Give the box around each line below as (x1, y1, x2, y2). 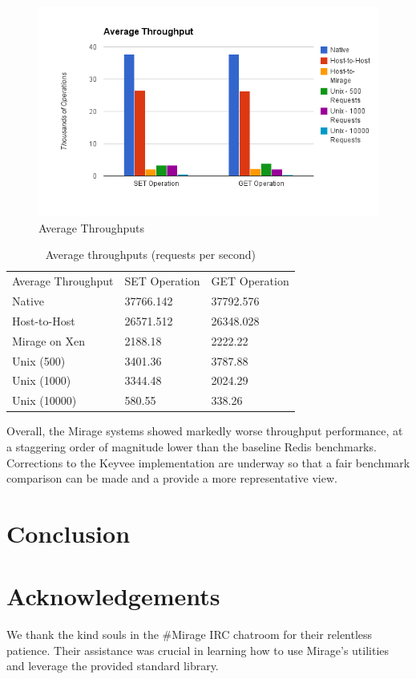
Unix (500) (12, 352, 66, 369)
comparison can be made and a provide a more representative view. (6, 470, 337, 487)
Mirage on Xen (12, 332, 86, 349)
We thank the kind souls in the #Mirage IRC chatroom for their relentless (6, 626, 373, 643)
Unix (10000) (12, 392, 77, 409)
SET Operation (124, 273, 200, 289)
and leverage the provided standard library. (6, 657, 219, 674)
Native (12, 293, 45, 309)
